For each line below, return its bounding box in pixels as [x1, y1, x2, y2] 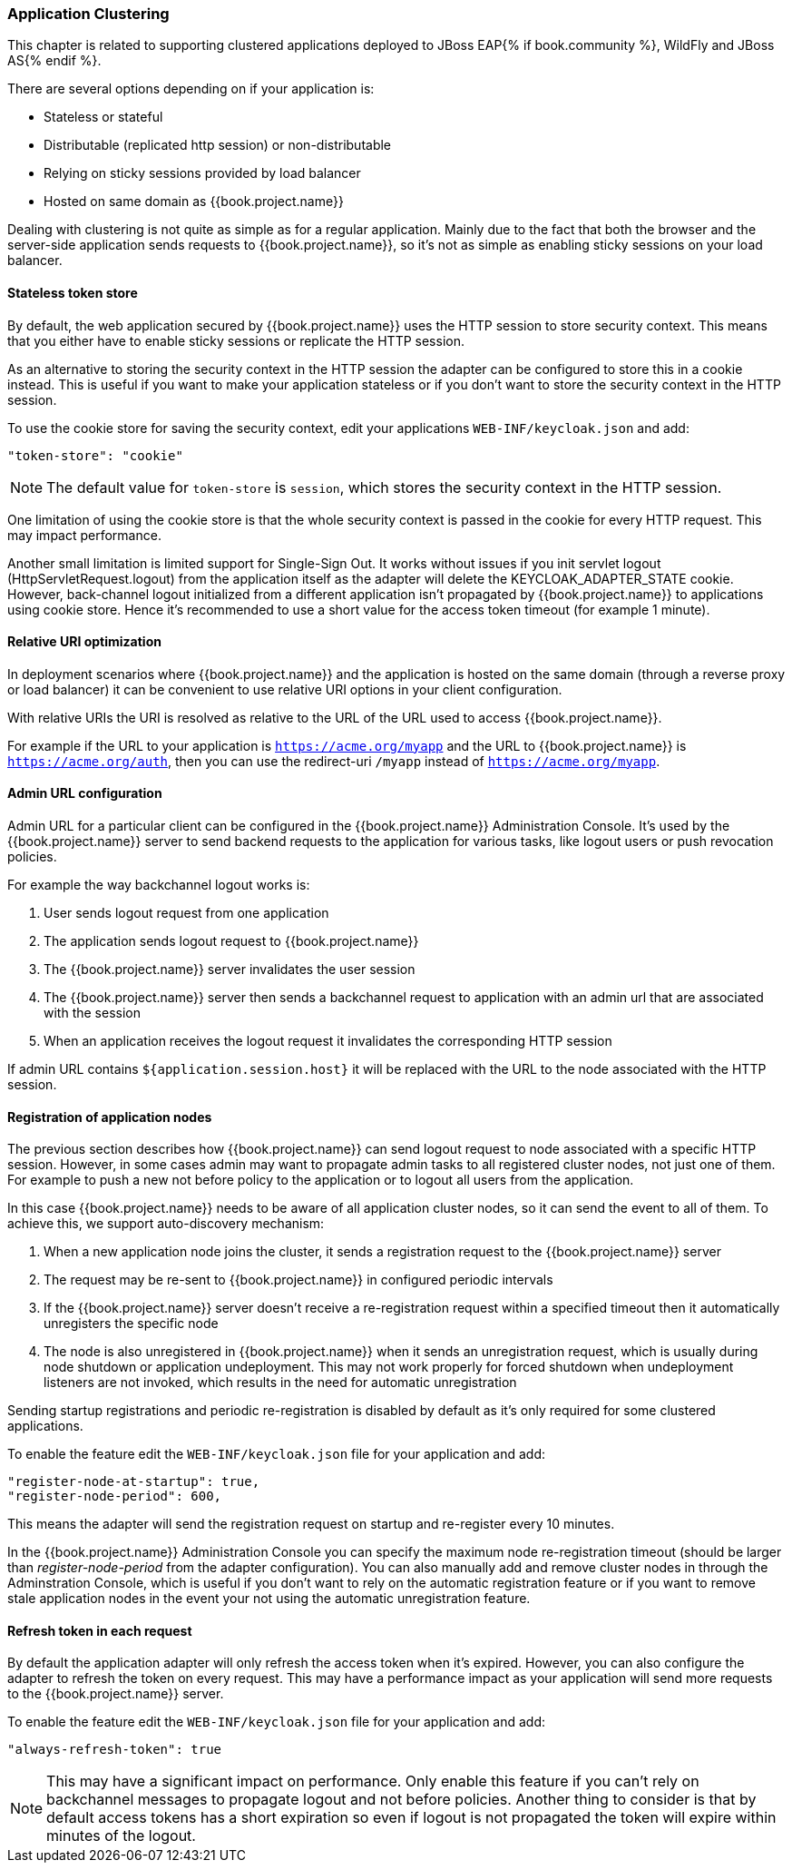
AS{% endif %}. [7, 53, 102, 69]
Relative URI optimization [7, 634, 161, 650]
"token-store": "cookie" [7, 448, 183, 463]
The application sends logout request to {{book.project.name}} [44, 933, 419, 950]
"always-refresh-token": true [7, 1742, 222, 1757]
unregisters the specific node [44, 1315, 219, 1332]
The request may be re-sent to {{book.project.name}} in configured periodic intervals [44, 1272, 553, 1288]
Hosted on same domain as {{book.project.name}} [44, 193, 344, 210]
